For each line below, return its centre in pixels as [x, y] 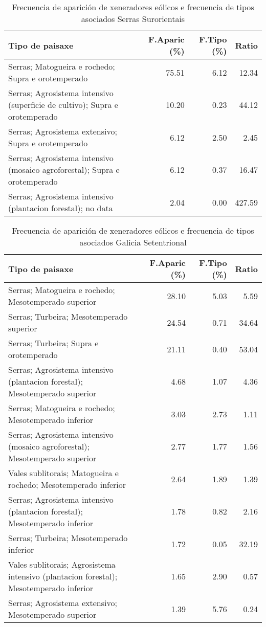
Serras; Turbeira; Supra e [53, 343]
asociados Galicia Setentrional [133, 242]
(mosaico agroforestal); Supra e [64, 170]
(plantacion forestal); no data [61, 208]
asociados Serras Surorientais [133, 19]
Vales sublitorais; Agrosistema [62, 564]
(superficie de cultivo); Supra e [63, 105]
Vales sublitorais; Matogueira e [63, 473]
